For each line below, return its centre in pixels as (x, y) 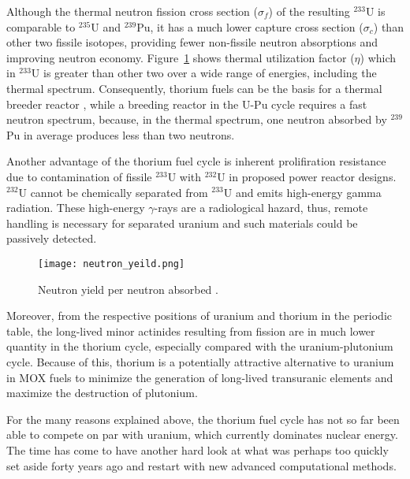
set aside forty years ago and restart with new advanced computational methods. (201, 465)
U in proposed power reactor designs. (307, 176)
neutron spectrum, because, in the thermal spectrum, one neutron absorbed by (197, 119)
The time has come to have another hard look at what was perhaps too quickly (198, 449)
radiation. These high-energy (76, 208)
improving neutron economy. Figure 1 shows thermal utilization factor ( (181, 57)
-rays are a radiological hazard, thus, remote (261, 208)
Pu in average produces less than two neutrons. (121, 134)
